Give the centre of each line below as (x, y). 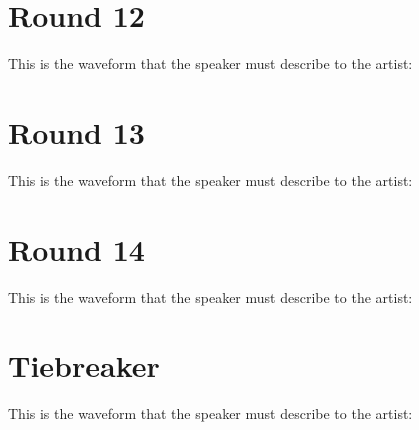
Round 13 (76, 131)
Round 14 (76, 248)
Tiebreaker (84, 365)
